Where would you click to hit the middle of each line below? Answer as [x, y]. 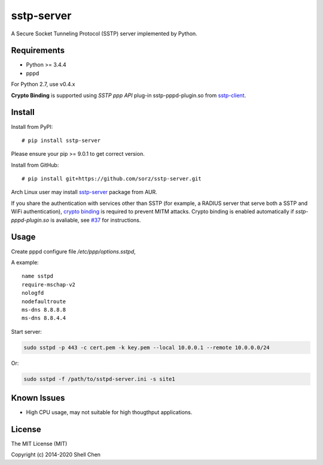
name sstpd [38, 276]
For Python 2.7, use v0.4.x [43, 84]
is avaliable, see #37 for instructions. [96, 220]
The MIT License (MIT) [39, 444]
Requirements [38, 51]
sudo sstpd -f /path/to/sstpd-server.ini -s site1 [100, 379]
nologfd [33, 293]
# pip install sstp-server [61, 140]
